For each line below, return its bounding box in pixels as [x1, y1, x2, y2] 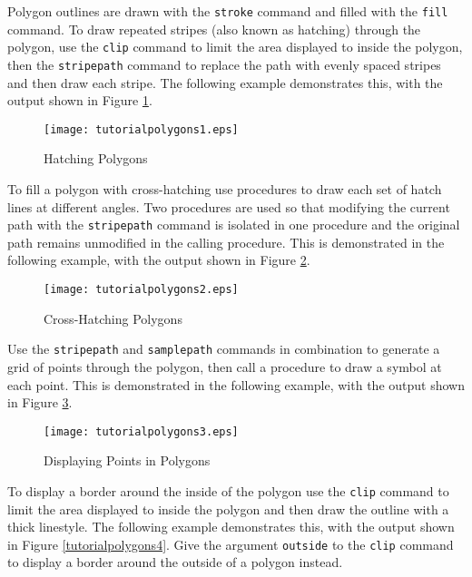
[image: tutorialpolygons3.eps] [44, 425, 239, 438]
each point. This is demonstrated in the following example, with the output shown [7, 375, 465, 394]
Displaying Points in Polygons [44, 451, 211, 470]
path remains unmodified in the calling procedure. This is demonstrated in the [7, 232, 445, 251]
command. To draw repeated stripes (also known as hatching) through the [7, 19, 421, 38]
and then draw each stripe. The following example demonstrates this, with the [7, 73, 443, 92]
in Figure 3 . [7, 393, 73, 412]
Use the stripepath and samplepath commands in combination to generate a [7, 339, 440, 358]
